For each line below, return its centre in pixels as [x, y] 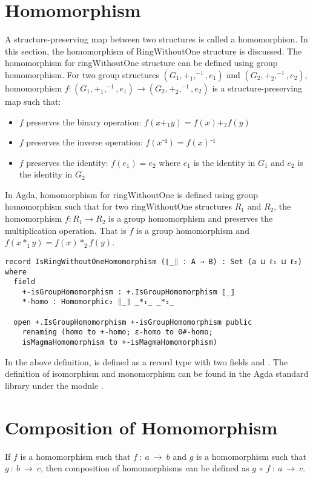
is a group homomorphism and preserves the [191, 218]
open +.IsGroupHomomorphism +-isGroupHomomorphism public [133, 322]
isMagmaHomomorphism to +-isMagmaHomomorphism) [120, 343]
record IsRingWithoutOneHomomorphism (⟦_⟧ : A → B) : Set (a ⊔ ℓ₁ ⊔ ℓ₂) [154, 261]
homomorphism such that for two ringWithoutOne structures [119, 206]
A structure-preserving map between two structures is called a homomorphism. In [156, 39]
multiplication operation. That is [66, 230]
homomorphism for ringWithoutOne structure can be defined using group [141, 63]
